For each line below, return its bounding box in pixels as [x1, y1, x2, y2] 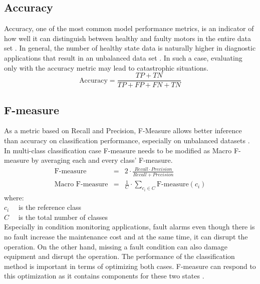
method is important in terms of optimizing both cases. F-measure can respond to [4, 260, 256, 271]
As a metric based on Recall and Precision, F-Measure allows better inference [4, 125, 242, 136]
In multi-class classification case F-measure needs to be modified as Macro [4, 145, 232, 155]
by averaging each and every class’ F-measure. [31, 155, 173, 165]
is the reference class [18, 202, 81, 212]
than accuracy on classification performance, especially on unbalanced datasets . [4, 135, 250, 146]
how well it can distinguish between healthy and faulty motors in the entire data [4, 33, 251, 43]
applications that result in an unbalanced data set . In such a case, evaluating [4, 52, 242, 63]
